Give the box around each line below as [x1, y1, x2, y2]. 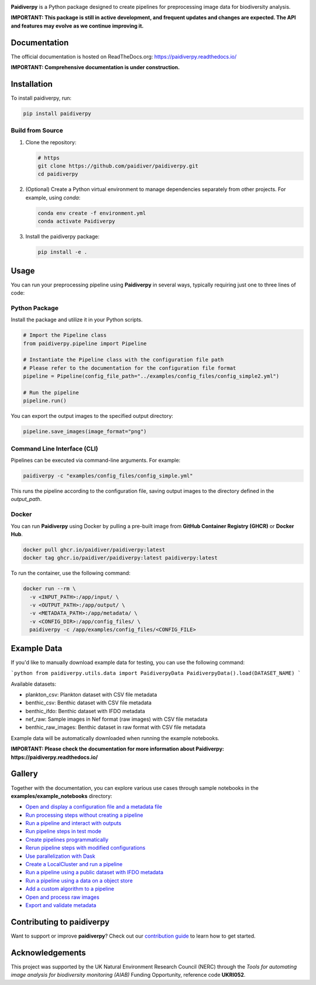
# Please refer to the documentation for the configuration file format [23, 364, 236, 371]
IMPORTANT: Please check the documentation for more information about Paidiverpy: [11, 745, 225, 752]
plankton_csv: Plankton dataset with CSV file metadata [25, 691, 157, 698]
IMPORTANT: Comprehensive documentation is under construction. [11, 64, 180, 71]
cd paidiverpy [37, 171, 78, 178]
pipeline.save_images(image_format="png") [23, 428, 147, 435]
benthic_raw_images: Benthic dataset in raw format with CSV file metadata [25, 724, 206, 731]
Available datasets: [11, 680, 57, 687]
